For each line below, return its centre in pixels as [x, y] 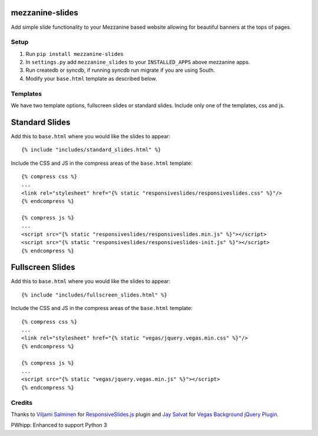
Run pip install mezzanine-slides [74, 54]
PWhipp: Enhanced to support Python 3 [59, 425]
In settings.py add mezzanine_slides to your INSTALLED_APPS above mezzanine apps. [138, 62]
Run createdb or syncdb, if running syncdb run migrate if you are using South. [120, 70]
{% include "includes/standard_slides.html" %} [91, 150]
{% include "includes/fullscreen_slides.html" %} [95, 295]
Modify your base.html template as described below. [91, 78]
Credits [21, 402]
